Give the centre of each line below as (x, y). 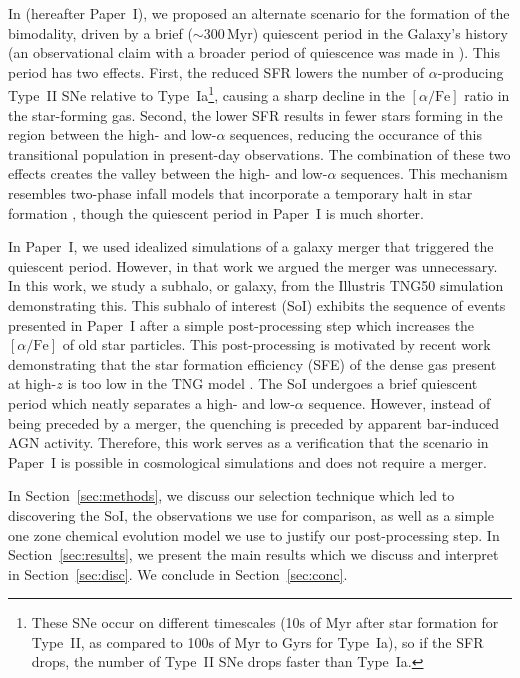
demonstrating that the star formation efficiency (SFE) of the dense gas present (252, 363)
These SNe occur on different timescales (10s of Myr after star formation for (265, 622)
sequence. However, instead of (399, 402)
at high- (32, 383)
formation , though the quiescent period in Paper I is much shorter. (216, 212)
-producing (470, 71)
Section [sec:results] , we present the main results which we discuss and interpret (253, 554)
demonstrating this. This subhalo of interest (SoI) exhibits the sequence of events (257, 304)
